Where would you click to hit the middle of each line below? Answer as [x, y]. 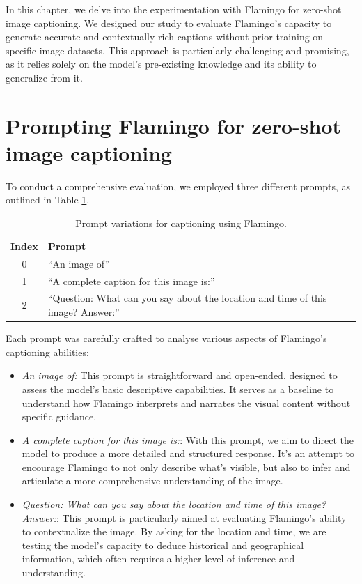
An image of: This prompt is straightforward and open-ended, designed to [180, 375]
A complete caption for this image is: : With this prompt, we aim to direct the [188, 439]
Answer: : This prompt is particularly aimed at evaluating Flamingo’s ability [184, 517]
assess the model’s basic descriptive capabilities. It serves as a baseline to [178, 389]
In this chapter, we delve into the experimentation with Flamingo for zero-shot [174, 9]
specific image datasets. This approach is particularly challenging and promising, [178, 50]
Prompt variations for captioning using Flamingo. [181, 223]
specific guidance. [59, 416]
